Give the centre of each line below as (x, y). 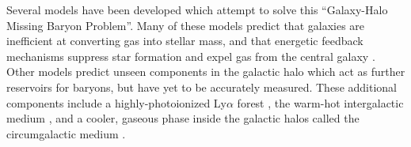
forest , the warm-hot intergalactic (320, 102)
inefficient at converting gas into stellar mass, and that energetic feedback (185, 41)
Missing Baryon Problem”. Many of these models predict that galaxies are (186, 25)
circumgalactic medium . (66, 133)
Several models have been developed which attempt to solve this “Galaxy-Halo (197, 9)
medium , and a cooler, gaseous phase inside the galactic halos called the (183, 118)
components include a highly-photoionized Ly (116, 102)
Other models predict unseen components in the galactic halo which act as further (206, 72)
